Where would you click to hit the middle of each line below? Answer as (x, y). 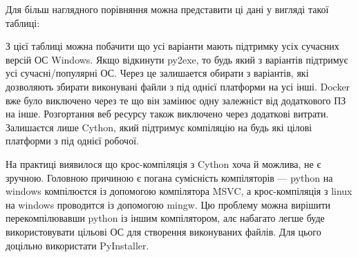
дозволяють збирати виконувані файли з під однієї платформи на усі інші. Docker (178, 86)
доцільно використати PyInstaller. (77, 245)
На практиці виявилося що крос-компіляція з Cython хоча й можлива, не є (163, 163)
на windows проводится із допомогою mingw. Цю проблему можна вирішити (168, 204)
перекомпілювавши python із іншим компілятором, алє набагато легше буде (165, 218)
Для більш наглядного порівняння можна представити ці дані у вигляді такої (167, 9)
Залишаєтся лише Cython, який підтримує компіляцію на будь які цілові (159, 127)
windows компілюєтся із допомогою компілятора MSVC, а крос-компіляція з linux (179, 191)
